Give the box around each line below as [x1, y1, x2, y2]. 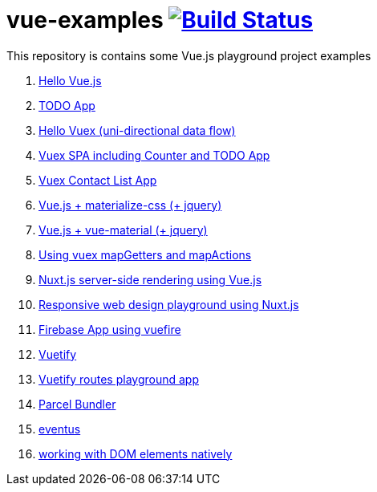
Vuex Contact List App [39, 173, 157, 187]
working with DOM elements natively [39, 446, 233, 461]
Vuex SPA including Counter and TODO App [39, 148, 270, 162]
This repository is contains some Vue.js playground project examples [6, 48, 371, 63]
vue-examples [6, 6, 164, 34]
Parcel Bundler [39, 396, 116, 411]
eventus [39, 421, 81, 436]
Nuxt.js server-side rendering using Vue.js [39, 272, 262, 287]
